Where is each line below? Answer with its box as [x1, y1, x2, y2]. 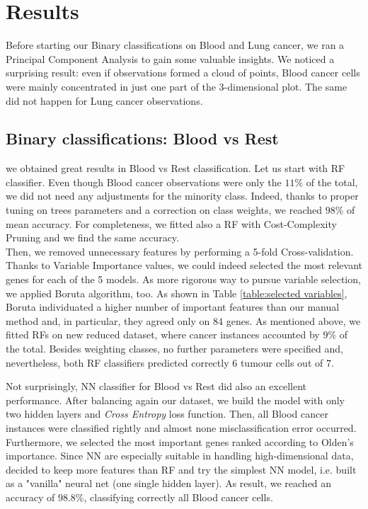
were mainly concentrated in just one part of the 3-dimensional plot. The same [6, 79, 347, 93]
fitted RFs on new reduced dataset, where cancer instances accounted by [6, 327, 320, 342]
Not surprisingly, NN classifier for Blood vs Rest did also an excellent [6, 379, 306, 394]
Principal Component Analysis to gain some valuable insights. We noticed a [6, 51, 335, 66]
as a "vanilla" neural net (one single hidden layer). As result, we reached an [6, 476, 332, 491]
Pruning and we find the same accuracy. [6, 230, 179, 245]
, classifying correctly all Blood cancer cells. [84, 489, 273, 504]
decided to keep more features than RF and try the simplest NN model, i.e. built [6, 462, 357, 476]
